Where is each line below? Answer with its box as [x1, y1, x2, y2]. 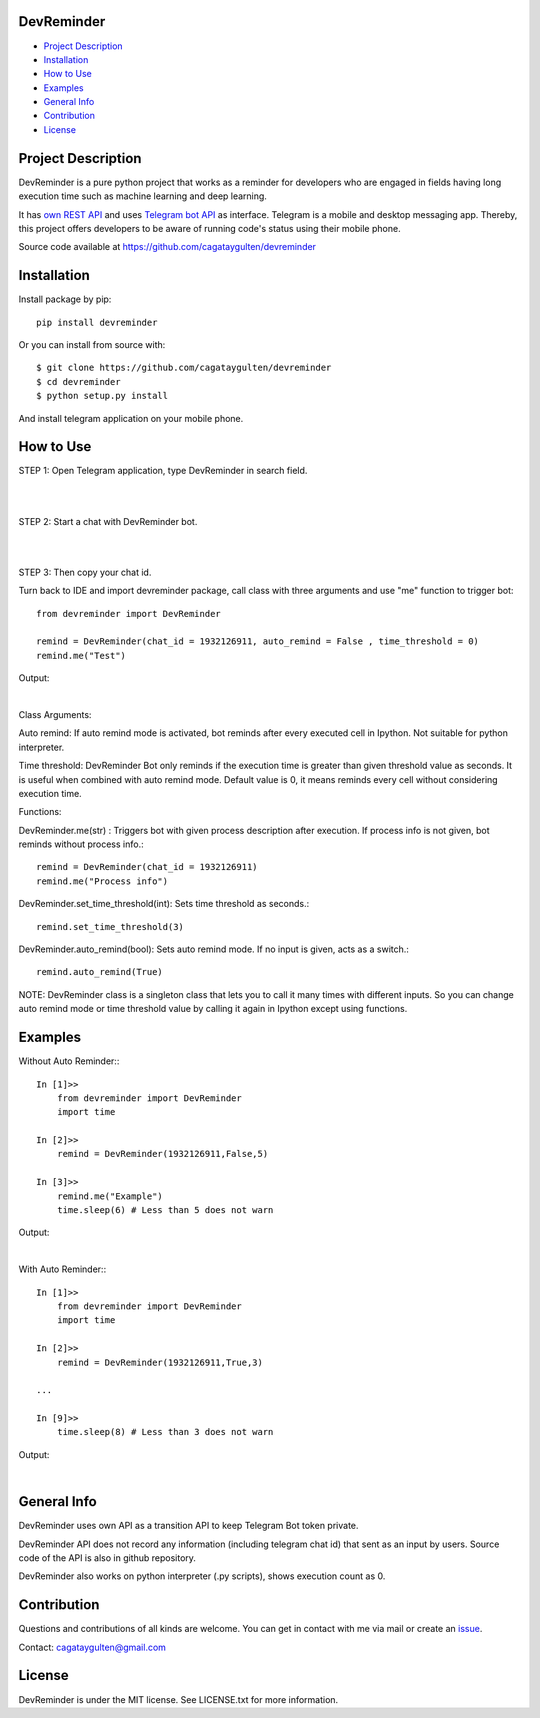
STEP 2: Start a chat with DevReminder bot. [18, 515, 198, 527]
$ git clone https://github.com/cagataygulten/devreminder [36, 362, 332, 374]
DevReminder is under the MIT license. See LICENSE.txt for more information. [18, 1693, 339, 1705]
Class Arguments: [18, 708, 92, 720]
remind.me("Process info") [36, 875, 169, 887]
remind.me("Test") [36, 650, 127, 661]
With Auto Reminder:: [18, 1263, 107, 1275]
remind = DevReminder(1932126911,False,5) [56, 1148, 269, 1160]
